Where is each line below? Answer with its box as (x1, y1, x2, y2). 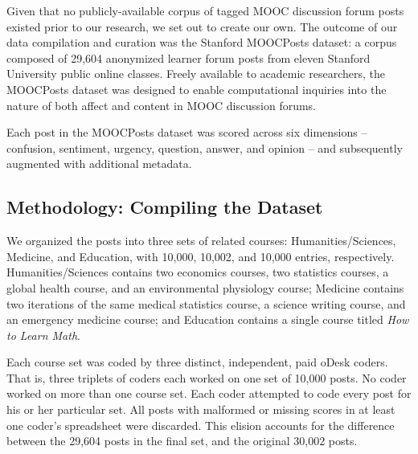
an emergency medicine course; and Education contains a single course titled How (6, 311, 409, 328)
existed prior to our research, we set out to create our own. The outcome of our (6, 18, 398, 35)
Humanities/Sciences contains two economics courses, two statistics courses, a (6, 264, 389, 280)
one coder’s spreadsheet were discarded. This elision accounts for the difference (6, 416, 395, 433)
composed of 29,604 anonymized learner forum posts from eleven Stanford (6, 49, 371, 66)
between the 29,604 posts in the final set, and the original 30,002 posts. (6, 432, 358, 449)
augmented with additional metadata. (6, 155, 192, 172)
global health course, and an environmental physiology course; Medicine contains (6, 279, 404, 296)
